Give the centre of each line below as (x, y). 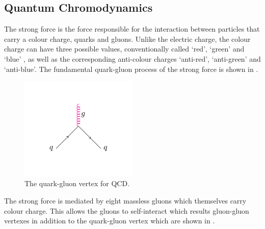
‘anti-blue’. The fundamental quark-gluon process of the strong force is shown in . (131, 69)
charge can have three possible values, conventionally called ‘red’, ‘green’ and (124, 49)
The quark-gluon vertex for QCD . (77, 183)
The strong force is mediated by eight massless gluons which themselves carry (125, 201)
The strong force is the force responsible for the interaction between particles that (132, 29)
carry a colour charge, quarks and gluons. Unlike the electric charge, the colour (127, 39)
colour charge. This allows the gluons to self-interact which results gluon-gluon (127, 210)
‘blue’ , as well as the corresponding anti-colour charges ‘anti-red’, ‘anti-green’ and (132, 58)
